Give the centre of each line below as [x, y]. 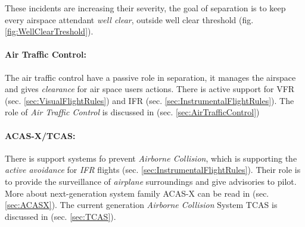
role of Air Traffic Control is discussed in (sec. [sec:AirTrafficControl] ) [132, 112]
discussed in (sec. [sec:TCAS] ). [60, 216]
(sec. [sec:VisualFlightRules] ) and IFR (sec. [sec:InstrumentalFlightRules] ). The [150, 100]
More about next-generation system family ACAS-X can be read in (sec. [137, 193]
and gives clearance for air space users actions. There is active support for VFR [150, 89]
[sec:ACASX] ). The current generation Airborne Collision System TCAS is [141, 205]
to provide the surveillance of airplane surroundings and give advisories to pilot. [151, 181]
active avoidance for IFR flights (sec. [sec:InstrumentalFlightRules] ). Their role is [153, 170]
